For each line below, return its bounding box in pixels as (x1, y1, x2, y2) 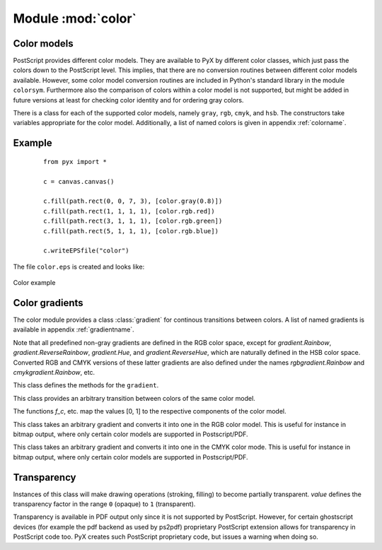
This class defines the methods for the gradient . (13, 381, 159, 390)
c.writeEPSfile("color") (43, 247, 129, 254)
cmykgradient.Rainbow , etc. (13, 368, 95, 376)
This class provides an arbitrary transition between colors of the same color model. (13, 394, 256, 402)
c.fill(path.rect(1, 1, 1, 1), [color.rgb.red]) (43, 207, 215, 215)
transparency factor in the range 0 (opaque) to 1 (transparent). (13, 500, 196, 508)
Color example (13, 279, 56, 287)
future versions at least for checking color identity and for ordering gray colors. (13, 95, 244, 104)
